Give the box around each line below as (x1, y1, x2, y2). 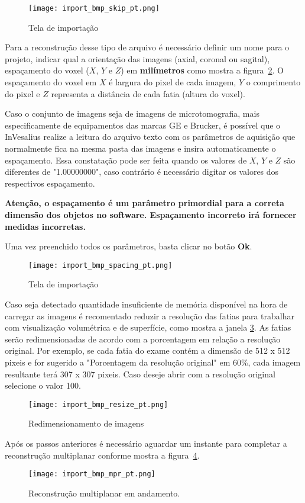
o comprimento (246, 76, 301, 88)
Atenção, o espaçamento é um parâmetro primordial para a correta (5, 197, 284, 209)
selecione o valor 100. (5, 379, 81, 392)
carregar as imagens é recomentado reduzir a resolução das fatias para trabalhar (5, 309, 294, 322)
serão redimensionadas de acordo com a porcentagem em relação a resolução (5, 332, 281, 345)
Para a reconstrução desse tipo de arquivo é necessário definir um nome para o (5, 41, 290, 53)
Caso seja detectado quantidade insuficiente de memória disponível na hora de (5, 298, 288, 310)
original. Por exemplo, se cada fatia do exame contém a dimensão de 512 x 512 (5, 344, 290, 357)
